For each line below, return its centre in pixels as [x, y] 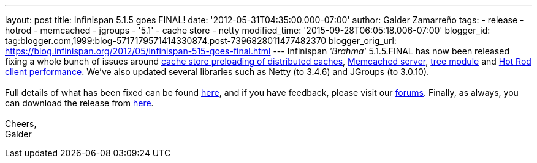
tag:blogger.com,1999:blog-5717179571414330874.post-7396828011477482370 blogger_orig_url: [201, 41]
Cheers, [21, 124]
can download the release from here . [79, 103]
